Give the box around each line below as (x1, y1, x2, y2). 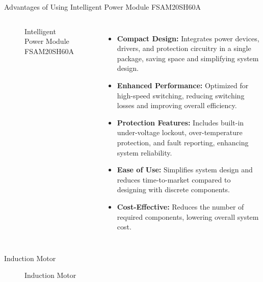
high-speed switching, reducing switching (117, 90, 245, 100)
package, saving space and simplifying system (117, 53, 259, 63)
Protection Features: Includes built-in (117, 117, 244, 127)
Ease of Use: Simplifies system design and (117, 164, 253, 175)
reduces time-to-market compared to (117, 174, 231, 185)
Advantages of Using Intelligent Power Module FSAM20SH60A (4, 2, 201, 12)
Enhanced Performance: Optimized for (117, 80, 249, 90)
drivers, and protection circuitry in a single (117, 43, 251, 54)
